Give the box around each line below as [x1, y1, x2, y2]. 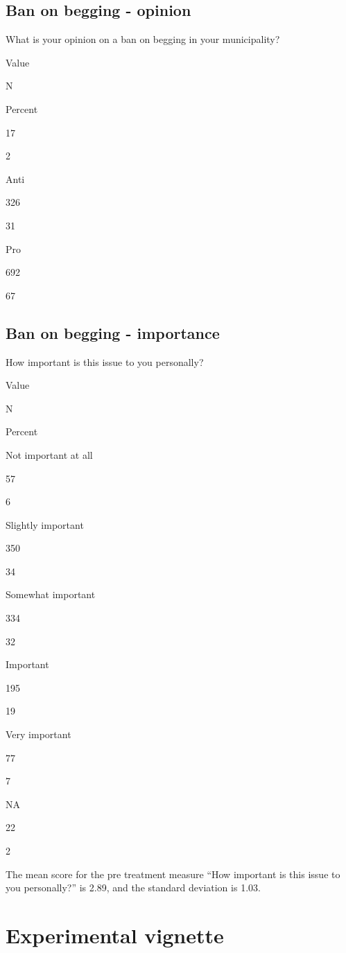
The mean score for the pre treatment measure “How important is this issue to [6, 866, 340, 881]
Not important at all [6, 447, 93, 462]
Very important [6, 727, 71, 742]
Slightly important [6, 517, 84, 532]
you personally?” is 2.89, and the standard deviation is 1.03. [6, 880, 261, 895]
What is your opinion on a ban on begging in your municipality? [6, 32, 280, 46]
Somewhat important [6, 587, 96, 602]
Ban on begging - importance [6, 322, 220, 343]
